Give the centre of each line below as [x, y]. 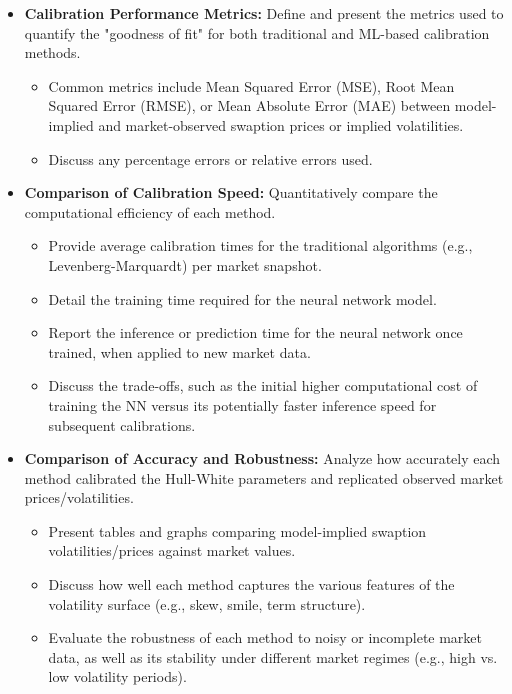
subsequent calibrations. [122, 424]
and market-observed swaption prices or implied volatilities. [281, 124]
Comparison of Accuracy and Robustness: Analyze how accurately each [262, 458]
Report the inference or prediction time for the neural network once [255, 332]
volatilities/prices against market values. [172, 550]
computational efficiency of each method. [150, 211]
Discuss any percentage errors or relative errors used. [210, 158]
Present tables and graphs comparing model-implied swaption [237, 530]
